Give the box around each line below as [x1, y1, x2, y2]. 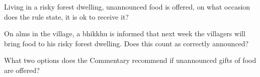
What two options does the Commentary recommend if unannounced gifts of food [4, 55, 256, 65]
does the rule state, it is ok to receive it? [4, 11, 129, 22]
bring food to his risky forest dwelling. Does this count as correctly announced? [4, 38, 249, 48]
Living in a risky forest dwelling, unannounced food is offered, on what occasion [4, 2, 250, 12]
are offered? [4, 64, 40, 75]
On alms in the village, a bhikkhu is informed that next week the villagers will [4, 28, 245, 39]
